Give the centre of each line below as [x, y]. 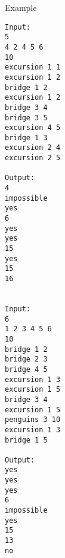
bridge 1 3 [26, 138]
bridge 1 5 [26, 440]
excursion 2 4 [33, 148]
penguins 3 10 [33, 420]
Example [21, 7]
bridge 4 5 [26, 369]
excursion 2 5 [33, 158]
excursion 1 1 [33, 67]
